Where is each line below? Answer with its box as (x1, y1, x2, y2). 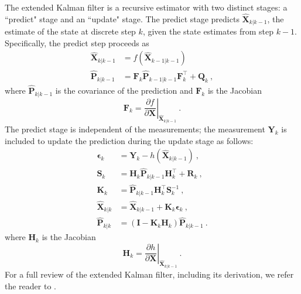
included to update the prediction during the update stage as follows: (5, 134, 254, 146)
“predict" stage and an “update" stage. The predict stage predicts (5, 12, 240, 25)
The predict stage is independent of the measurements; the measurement (5, 122, 265, 135)
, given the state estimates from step (142, 25, 274, 37)
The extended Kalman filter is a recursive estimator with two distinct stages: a (5, 1, 288, 13)
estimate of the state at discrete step (5, 25, 136, 37)
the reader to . (5, 279, 56, 292)
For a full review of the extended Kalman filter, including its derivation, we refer (5, 268, 294, 281)
